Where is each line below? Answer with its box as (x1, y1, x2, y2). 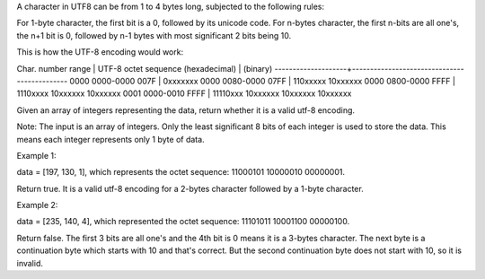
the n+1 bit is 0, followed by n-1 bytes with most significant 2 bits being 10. (16, 30, 292, 40)
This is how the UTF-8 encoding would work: (16, 47, 184, 57)
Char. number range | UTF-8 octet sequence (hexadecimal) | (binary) (16, 63, 273, 74)
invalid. (16, 257, 44, 268)
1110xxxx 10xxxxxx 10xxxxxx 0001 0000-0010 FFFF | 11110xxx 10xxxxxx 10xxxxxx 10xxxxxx (16, 88, 352, 99)
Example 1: (16, 150, 57, 161)
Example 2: (16, 200, 58, 211)
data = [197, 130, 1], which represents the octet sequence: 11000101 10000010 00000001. (16, 167, 346, 178)
